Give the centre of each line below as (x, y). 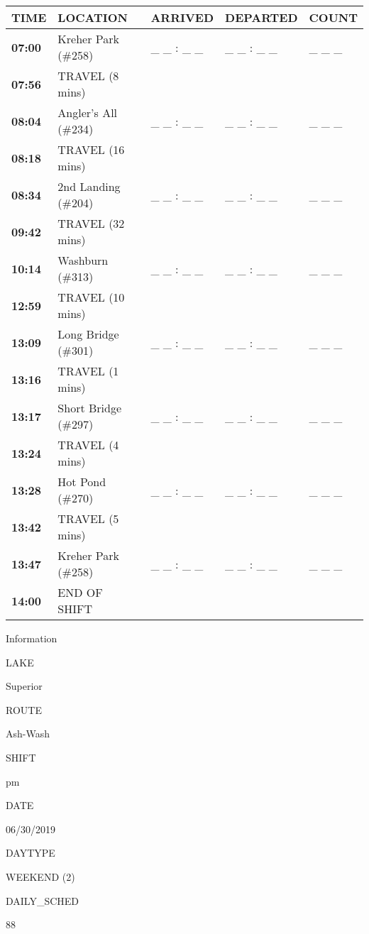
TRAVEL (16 (91, 149)
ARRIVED (182, 17)
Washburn (83, 260)
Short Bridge (90, 408)
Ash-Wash (28, 734)
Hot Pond (82, 482)
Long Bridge (88, 334)
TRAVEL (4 (88, 445)
